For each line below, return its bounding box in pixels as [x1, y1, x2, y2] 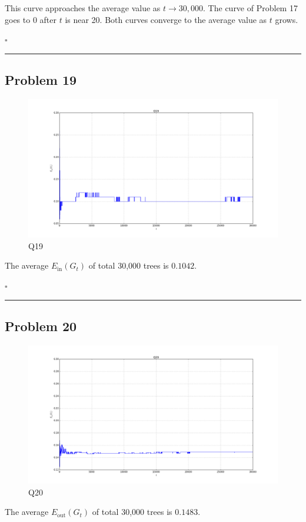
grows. [275, 13, 298, 25]
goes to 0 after [5, 13, 56, 25]
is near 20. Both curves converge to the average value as [65, 13, 267, 25]
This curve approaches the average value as [5, 2, 161, 14]
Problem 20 [5, 316, 77, 335]
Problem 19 [5, 71, 77, 89]
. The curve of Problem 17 [203, 2, 298, 14]
